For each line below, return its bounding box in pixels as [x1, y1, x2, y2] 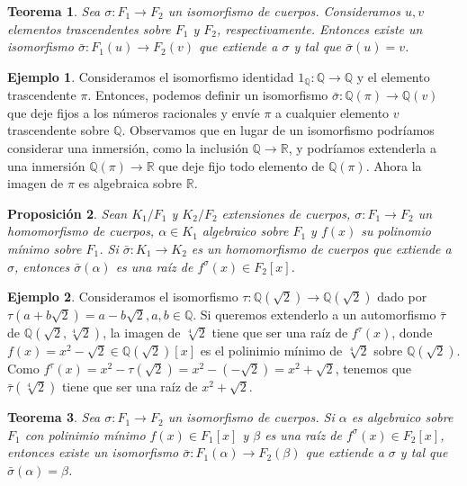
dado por [377, 287, 427, 306]
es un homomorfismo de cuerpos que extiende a [191, 238, 452, 257]
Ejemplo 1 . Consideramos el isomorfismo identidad [7, 67, 294, 85]
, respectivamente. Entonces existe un [217, 19, 423, 38]
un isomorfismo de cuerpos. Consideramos [167, 2, 400, 20]
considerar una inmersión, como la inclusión [7, 139, 248, 157]
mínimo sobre [7, 238, 82, 257]
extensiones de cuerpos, [221, 203, 351, 222]
